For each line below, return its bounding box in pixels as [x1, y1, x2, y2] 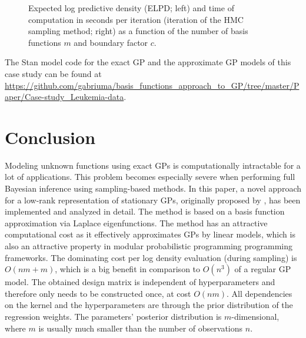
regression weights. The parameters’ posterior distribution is [5, 310, 222, 322]
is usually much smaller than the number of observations [38, 322, 243, 334]
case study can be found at [5, 67, 102, 79]
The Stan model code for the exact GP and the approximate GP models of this [5, 56, 291, 68]
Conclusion [5, 125, 96, 149]
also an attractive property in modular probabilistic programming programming [5, 240, 293, 252]
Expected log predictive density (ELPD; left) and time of [28, 2, 234, 14]
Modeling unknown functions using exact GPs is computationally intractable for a [5, 159, 301, 171]
